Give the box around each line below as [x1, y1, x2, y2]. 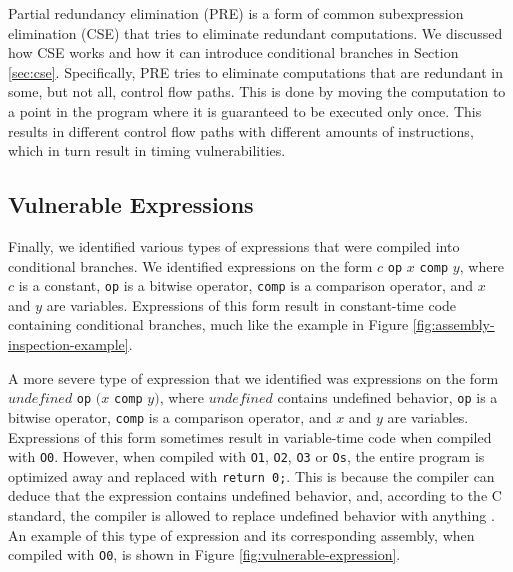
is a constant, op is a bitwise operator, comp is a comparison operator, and [18, 275, 474, 296]
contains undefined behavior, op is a [277, 387, 498, 408]
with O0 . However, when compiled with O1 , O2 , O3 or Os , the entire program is [8, 446, 485, 467]
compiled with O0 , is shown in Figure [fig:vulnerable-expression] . [8, 544, 401, 565]
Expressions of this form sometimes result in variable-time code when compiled [8, 426, 492, 447]
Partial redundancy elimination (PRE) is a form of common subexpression [8, 3, 464, 23]
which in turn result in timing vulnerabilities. [8, 140, 286, 161]
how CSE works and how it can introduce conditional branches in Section [8, 42, 459, 63]
